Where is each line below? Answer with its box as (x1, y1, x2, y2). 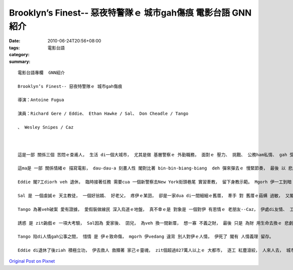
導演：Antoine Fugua (18, 97, 64, 103)
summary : (9, 59, 31, 64)
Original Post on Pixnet (9, 258, 55, 264)
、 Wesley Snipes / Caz (18, 125, 74, 130)
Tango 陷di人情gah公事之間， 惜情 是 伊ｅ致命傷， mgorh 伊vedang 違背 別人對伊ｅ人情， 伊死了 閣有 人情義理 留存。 (18, 234, 274, 239)
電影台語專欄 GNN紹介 (18, 70, 65, 75)
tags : (9, 44, 20, 51)
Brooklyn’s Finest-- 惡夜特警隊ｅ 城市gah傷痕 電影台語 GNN (9, 7, 251, 18)
